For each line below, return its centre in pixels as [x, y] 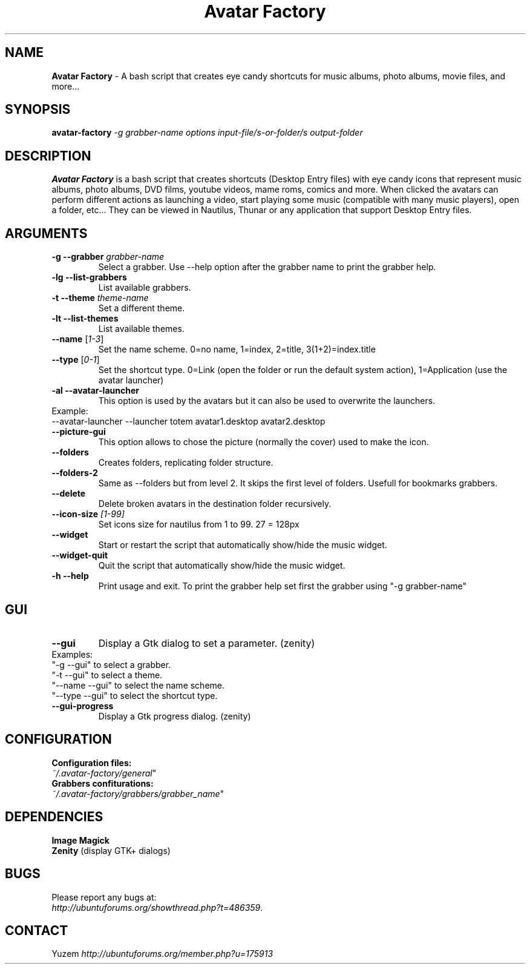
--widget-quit [80, 555]
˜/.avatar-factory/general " [104, 773]
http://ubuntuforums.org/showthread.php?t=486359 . [157, 907]
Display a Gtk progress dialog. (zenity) [175, 716]
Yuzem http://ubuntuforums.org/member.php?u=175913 [162, 954]
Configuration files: [92, 762]
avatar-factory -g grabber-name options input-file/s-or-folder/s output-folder [207, 133]
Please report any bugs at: [104, 897]
